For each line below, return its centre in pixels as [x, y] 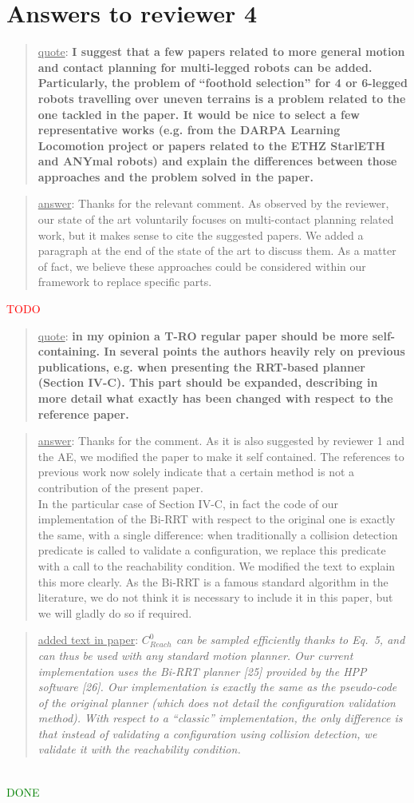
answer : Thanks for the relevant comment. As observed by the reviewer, [213, 203]
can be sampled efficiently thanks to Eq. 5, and [290, 640]
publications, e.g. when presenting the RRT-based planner [201, 366]
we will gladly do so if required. [115, 612]
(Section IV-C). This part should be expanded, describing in [208, 382]
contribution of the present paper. [120, 487]
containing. [69, 351]
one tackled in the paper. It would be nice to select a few [199, 114]
